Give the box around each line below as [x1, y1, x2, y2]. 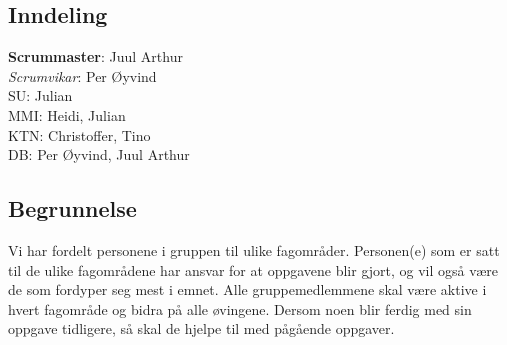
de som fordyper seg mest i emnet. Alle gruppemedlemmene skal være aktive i [8, 279, 487, 300]
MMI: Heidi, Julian [8, 104, 126, 125]
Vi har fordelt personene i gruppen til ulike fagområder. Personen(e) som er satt [8, 239, 500, 260]
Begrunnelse [8, 193, 137, 224]
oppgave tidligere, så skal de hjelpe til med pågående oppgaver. [8, 318, 395, 339]
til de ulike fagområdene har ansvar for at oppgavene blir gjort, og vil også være [8, 259, 499, 280]
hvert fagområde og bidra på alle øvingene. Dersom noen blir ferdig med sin [8, 298, 472, 319]
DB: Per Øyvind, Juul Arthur [8, 144, 190, 165]
